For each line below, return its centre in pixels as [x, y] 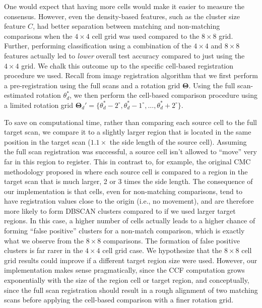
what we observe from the [44, 240]
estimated [19, 95]
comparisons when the [38, 36]
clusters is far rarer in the [44, 250]
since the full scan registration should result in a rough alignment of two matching [131, 290]
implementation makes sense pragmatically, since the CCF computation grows [124, 270]
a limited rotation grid [39, 105]
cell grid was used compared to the [146, 36]
